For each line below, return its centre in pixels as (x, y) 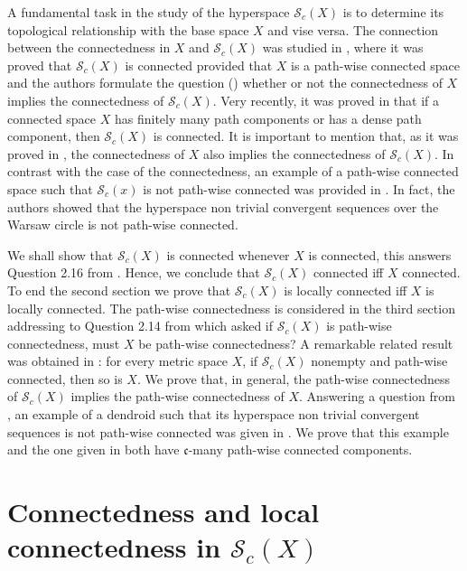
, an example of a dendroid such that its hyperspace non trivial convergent (214, 414)
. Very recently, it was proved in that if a (326, 100)
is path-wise (359, 326)
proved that (40, 65)
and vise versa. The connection (353, 29)
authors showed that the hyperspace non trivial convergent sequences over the (223, 206)
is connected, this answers (380, 254)
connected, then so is (65, 378)
